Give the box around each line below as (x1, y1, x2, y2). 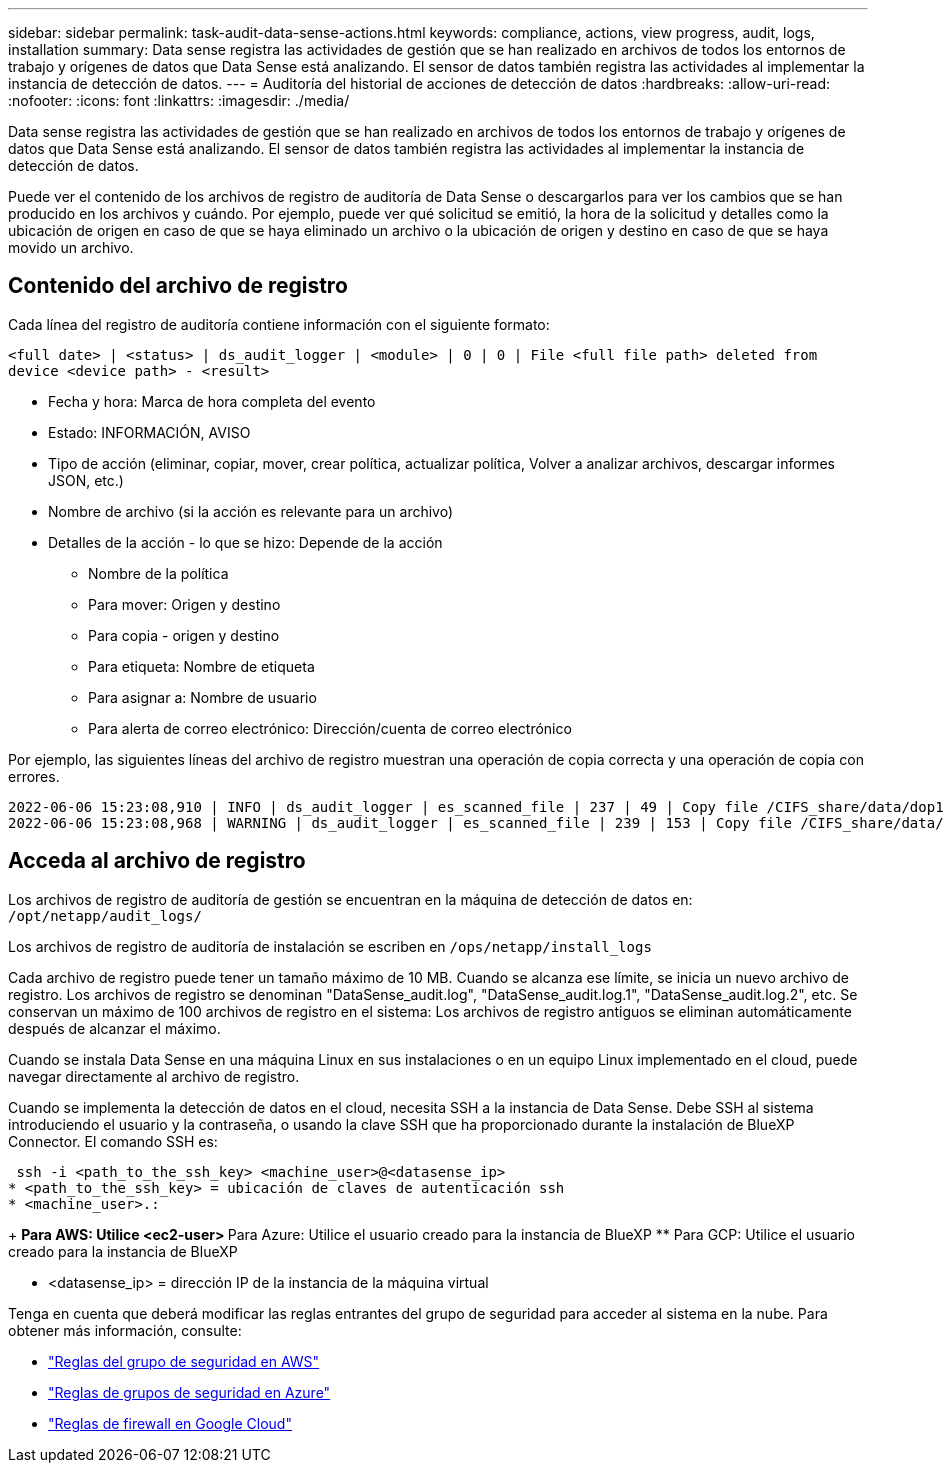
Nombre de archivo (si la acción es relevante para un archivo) (48, 502, 454, 520)
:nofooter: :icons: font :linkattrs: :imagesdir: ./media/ (8, 92, 350, 109)
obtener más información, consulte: (8, 1321, 242, 1339)
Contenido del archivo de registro (8, 273, 348, 299)
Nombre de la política (88, 564, 229, 582)
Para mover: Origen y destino (88, 595, 281, 613)
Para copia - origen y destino (88, 626, 280, 644)
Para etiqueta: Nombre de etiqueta (88, 657, 315, 675)
